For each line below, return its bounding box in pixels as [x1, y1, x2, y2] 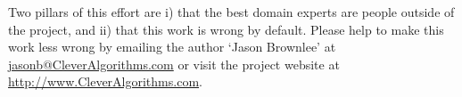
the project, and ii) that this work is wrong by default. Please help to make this [8, 20, 444, 38]
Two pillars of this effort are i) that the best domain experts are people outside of [8, 3, 455, 20]
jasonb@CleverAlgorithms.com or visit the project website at [8, 54, 340, 73]
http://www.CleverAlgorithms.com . [8, 72, 202, 91]
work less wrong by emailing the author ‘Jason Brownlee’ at [8, 37, 336, 56]
